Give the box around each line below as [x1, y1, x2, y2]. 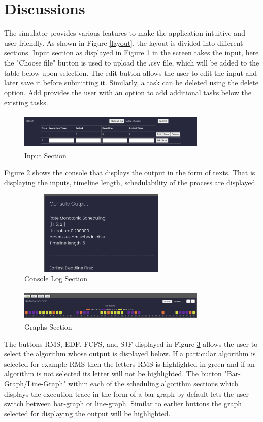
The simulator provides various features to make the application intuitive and [4, 27, 245, 38]
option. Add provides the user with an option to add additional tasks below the [4, 87, 251, 98]
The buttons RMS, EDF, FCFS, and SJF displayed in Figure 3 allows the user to [4, 338, 258, 349]
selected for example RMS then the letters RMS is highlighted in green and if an [4, 358, 255, 369]
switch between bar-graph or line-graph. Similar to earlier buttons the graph [4, 398, 242, 409]
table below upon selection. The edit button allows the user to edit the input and [4, 67, 257, 78]
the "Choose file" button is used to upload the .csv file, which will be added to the [4, 57, 259, 68]
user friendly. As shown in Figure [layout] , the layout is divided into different [4, 37, 243, 48]
